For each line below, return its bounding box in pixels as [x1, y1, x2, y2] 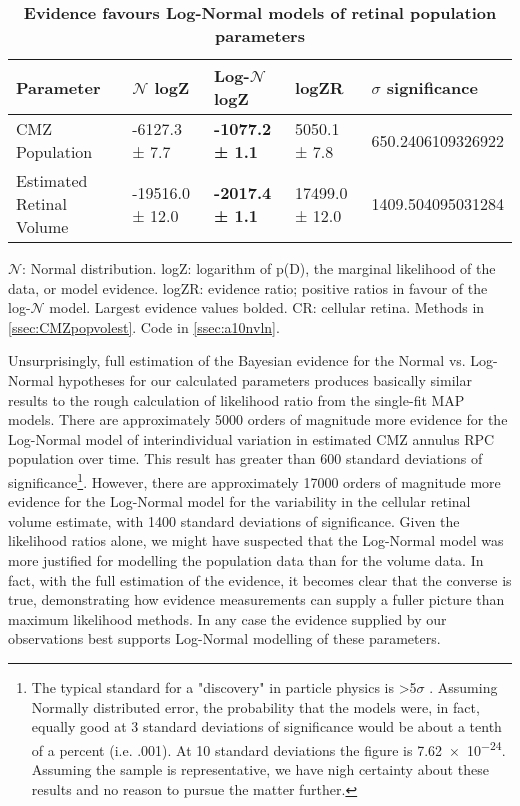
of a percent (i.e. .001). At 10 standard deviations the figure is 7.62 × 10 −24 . [31, 736, 506, 760]
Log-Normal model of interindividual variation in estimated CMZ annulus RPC [8, 428, 495, 449]
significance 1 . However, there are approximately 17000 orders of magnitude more [8, 468, 501, 492]
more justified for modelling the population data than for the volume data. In [8, 549, 484, 570]
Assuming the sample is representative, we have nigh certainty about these [31, 758, 489, 779]
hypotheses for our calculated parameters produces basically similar [58, 369, 472, 390]
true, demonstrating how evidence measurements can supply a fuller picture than [8, 589, 505, 610]
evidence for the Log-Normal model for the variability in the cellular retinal [8, 491, 471, 512]
